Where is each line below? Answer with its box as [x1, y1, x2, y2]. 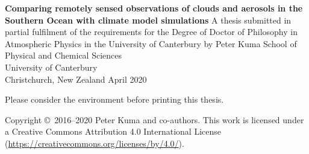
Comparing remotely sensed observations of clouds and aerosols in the [5, 2, 303, 14]
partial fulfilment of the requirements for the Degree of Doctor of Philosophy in [5, 25, 298, 38]
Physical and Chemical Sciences [5, 49, 122, 62]
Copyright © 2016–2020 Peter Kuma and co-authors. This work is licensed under [5, 113, 304, 126]
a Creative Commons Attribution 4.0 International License [5, 125, 222, 138]
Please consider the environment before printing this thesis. [5, 93, 224, 106]
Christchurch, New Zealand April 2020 [5, 72, 147, 85]
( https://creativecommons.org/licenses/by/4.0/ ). [5, 136, 184, 149]
